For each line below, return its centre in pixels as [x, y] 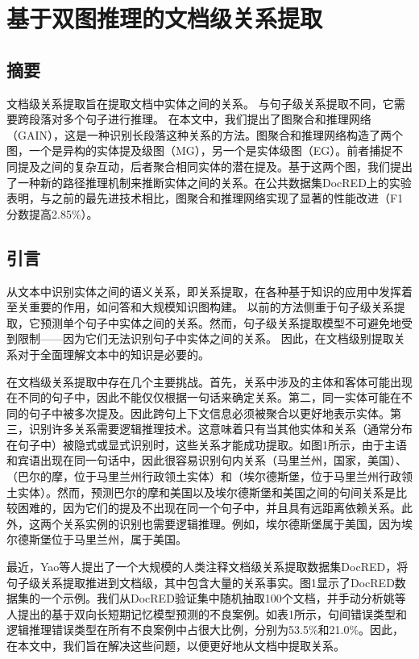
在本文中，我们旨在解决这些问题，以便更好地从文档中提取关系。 [176, 645]
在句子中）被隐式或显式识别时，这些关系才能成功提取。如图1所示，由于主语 [207, 444]
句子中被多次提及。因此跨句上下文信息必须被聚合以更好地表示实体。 [209, 413]
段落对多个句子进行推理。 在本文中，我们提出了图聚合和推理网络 [200, 119]
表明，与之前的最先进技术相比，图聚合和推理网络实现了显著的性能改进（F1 [205, 198]
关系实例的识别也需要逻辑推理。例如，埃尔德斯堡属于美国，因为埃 [237, 523]
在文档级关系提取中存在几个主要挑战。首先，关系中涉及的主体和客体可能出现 [209, 381]
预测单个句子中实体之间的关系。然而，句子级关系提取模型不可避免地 [220, 322]
